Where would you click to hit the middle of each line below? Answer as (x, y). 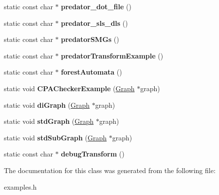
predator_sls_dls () (94, 23)
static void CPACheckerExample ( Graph (69, 88)
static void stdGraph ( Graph (49, 121)
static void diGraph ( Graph (47, 105)
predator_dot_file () (96, 6)
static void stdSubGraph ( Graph (55, 137)
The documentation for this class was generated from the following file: (110, 170)
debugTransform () (93, 154)
